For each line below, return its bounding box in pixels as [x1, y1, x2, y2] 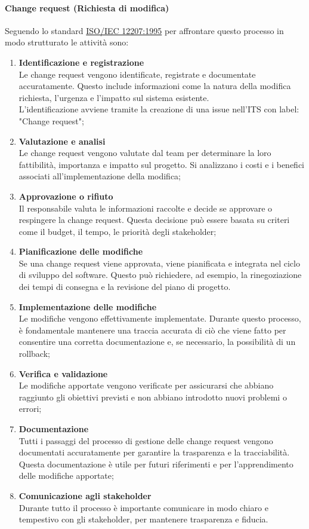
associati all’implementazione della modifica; [18, 170, 181, 182]
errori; [18, 402, 42, 415]
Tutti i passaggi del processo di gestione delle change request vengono [18, 434, 273, 447]
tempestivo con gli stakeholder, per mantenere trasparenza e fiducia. [18, 513, 268, 525]
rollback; [18, 347, 50, 360]
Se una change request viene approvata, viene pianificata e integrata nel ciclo [18, 256, 300, 269]
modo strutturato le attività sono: [5, 36, 129, 48]
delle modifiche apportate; [18, 469, 114, 482]
